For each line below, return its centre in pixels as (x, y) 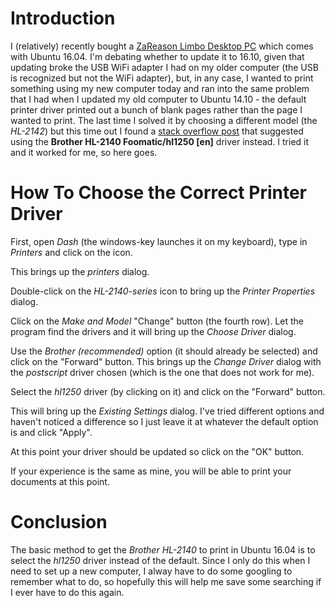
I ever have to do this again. (67, 592)
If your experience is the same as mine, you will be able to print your (151, 471)
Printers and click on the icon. (71, 252)
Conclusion (59, 522)
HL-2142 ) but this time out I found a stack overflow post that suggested (157, 131)
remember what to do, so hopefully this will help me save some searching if (166, 581)
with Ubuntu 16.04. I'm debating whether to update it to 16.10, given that (157, 56)
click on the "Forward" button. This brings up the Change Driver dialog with (166, 361)
